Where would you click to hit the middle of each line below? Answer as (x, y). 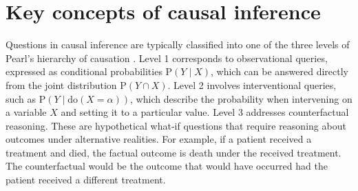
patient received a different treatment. (86, 180)
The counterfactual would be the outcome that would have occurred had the (167, 166)
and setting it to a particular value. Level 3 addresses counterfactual (205, 112)
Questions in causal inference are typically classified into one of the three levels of (178, 44)
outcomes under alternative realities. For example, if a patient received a (159, 139)
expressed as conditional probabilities (84, 71)
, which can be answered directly (280, 71)
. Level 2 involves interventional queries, (252, 84)
